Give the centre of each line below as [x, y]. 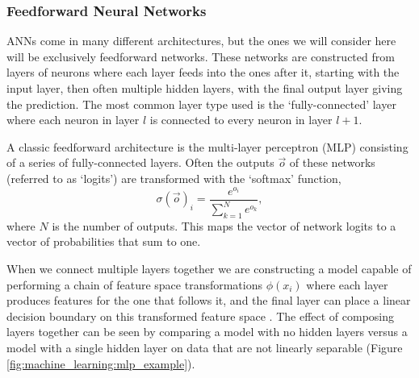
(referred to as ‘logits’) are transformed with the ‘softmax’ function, [174, 178]
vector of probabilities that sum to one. [104, 241]
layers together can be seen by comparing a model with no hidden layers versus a [207, 332]
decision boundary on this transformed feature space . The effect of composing [201, 316]
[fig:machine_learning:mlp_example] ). [101, 363]
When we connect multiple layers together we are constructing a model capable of [209, 269]
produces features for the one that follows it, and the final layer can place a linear [209, 300]
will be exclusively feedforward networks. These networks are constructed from [201, 56]
